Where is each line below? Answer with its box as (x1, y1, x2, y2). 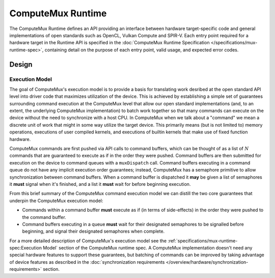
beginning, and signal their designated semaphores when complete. (22, 228, 165, 234)
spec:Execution (9, 245, 42, 251)
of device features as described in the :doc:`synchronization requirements (9, 259, 165, 265)
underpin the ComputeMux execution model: (9, 198, 103, 204)
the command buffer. (22, 214, 66, 220)
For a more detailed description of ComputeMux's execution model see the (9, 237, 167, 244)
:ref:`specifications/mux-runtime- (168, 237, 238, 244)
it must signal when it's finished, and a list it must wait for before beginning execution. (9, 181, 191, 187)
